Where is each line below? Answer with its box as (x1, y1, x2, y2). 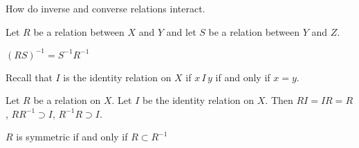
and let (166, 24, 196, 39)
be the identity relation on (142, 93, 255, 107)
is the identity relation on (63, 70, 172, 84)
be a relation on (33, 93, 101, 107)
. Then (265, 93, 293, 107)
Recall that (6, 70, 53, 84)
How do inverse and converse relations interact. (6, 1, 205, 15)
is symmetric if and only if (16, 129, 128, 144)
